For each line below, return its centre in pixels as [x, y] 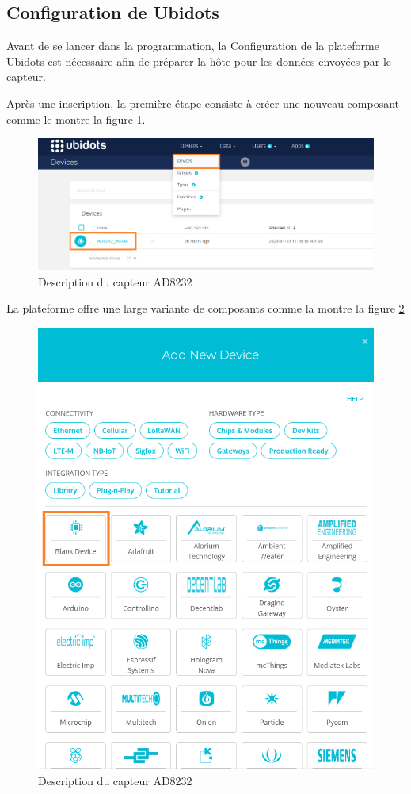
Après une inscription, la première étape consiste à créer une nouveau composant [203, 103]
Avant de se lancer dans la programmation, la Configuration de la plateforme [193, 46]
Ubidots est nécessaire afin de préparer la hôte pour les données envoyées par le [199, 61]
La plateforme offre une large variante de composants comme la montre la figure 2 [205, 308]
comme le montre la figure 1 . [76, 119]
